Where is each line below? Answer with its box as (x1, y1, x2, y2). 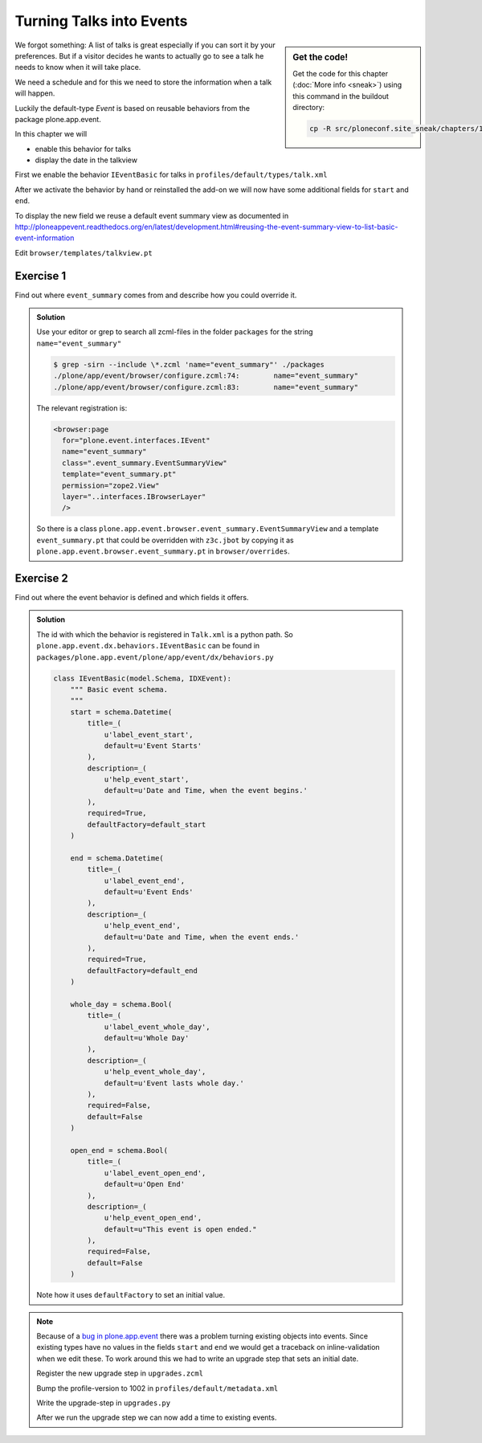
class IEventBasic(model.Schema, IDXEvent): (53, 673, 232, 683)
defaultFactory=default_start (87, 820, 206, 829)
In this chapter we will (14, 129, 88, 139)
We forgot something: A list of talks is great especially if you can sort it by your (14, 40, 276, 50)
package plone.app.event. (14, 114, 102, 124)
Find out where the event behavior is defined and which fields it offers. (14, 593, 249, 603)
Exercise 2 (14, 571, 68, 585)
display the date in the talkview (35, 155, 138, 165)
